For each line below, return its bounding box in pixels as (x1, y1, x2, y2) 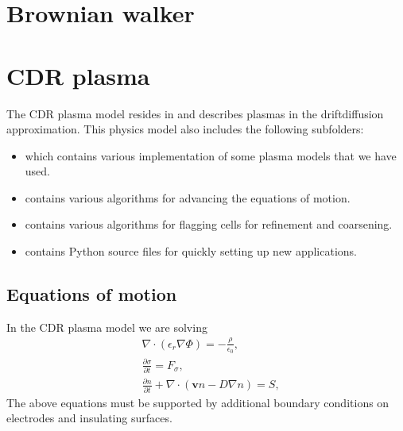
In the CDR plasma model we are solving (6, 318, 207, 335)
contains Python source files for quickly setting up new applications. (25, 243, 357, 260)
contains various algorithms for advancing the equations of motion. (25, 189, 351, 206)
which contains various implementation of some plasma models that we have (25, 147, 397, 164)
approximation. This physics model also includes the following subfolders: (6, 121, 364, 137)
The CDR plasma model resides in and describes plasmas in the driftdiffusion (6, 105, 384, 121)
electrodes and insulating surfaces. (6, 410, 172, 426)
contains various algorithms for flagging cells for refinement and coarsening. (25, 216, 393, 233)
